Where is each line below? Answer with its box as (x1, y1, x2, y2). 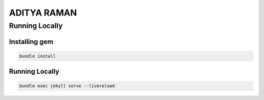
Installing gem (9, 37, 54, 46)
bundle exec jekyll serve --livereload (19, 83, 115, 89)
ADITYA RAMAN (9, 7, 77, 18)
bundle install (19, 53, 56, 59)
